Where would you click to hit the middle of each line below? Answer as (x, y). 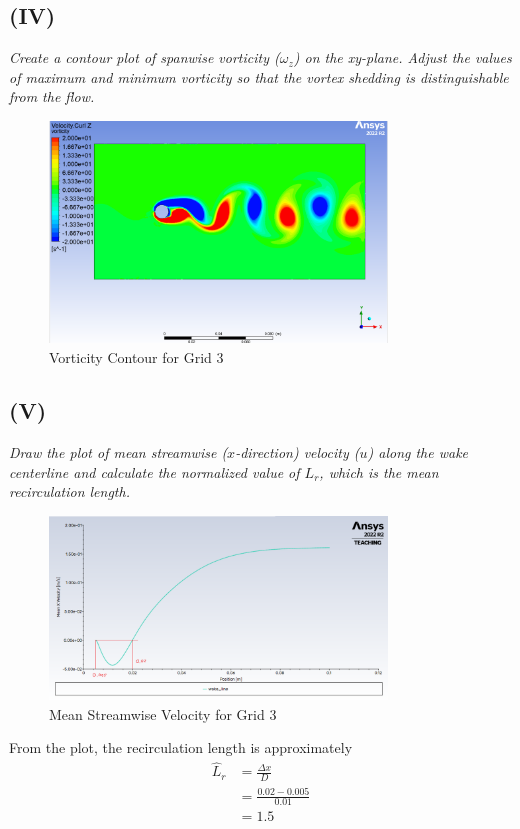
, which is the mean (379, 471)
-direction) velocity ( (297, 452)
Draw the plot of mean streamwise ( (118, 452)
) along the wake (418, 452)
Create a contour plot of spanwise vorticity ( (144, 57)
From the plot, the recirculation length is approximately (181, 747)
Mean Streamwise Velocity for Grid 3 (163, 713)
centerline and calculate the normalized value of (154, 471)
